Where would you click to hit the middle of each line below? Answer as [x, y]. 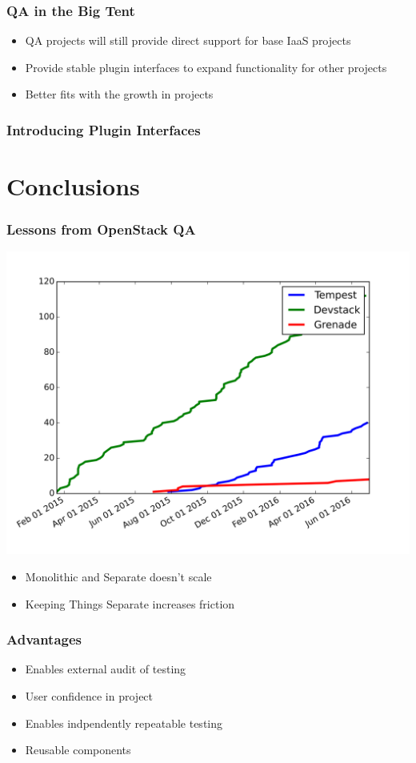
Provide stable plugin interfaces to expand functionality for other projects [206, 67]
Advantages [44, 639]
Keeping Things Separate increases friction [130, 603]
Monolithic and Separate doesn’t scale [118, 577]
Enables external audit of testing [106, 669]
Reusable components [78, 750]
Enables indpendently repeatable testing [124, 723]
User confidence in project [89, 696]
